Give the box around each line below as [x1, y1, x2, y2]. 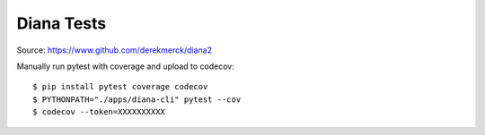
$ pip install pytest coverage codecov [32, 81, 208, 92]
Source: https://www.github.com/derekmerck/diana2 [16, 45, 213, 55]
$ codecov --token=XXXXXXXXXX [32, 107, 166, 117]
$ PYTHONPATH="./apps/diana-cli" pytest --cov [32, 94, 242, 105]
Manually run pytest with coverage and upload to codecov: [16, 61, 235, 72]
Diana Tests [16, 13, 107, 33]
